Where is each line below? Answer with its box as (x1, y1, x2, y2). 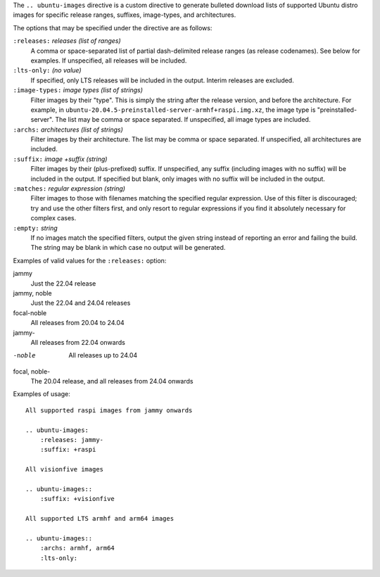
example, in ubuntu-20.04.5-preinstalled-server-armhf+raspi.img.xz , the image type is (30, 106, 316, 114)
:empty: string (13, 224, 58, 232)
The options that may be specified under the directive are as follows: (13, 23, 213, 32)
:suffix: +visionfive (39, 495, 115, 503)
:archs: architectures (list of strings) (13, 125, 123, 134)
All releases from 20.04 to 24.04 (30, 319, 125, 327)
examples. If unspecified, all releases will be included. (30, 56, 187, 65)
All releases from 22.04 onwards (30, 338, 126, 346)
